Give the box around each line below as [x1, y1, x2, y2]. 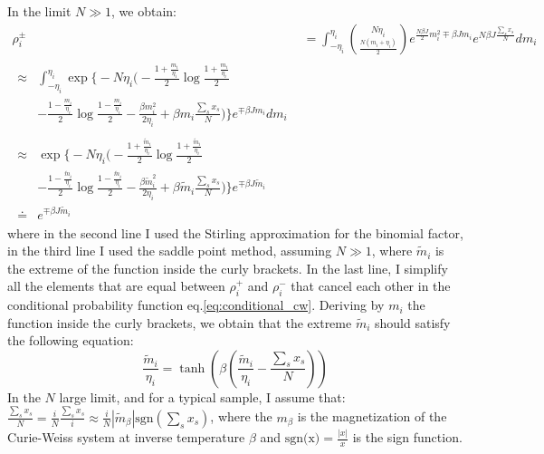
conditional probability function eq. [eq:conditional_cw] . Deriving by [7, 295, 385, 314]
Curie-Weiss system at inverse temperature [7, 428, 245, 447]
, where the [210, 407, 272, 426]
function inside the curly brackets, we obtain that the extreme [7, 313, 352, 332]
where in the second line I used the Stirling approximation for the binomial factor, [7, 223, 463, 242]
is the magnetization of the [297, 407, 447, 426]
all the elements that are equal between [7, 276, 225, 295]
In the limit [7, 2, 72, 20]
